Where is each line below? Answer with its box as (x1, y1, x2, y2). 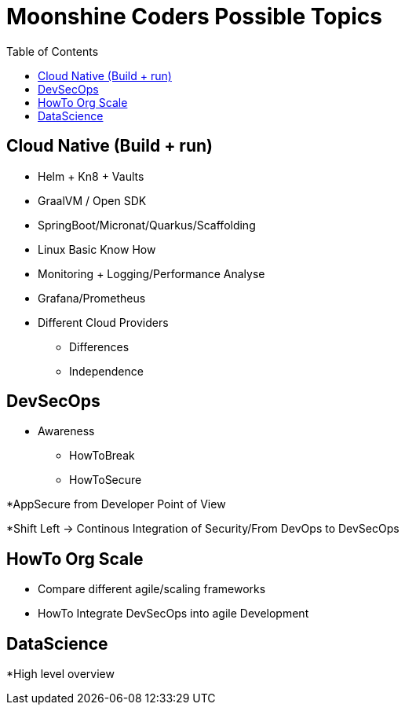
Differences (69, 339, 130, 354)
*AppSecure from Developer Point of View (6, 497, 226, 511)
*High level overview (6, 667, 115, 681)
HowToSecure (69, 473, 142, 487)
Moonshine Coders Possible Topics (6, 3, 382, 30)
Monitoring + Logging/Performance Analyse (38, 266, 265, 280)
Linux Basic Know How (38, 242, 156, 256)
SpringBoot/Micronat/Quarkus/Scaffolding (38, 218, 256, 232)
